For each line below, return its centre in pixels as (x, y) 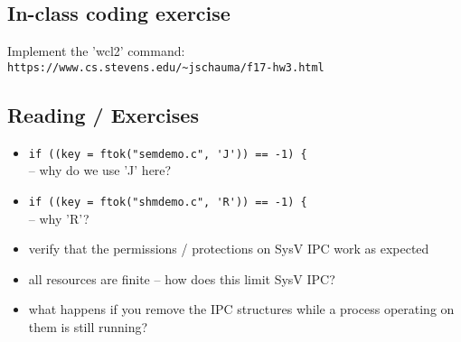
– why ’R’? (59, 218)
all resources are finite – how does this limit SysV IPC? (182, 278)
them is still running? (88, 326)
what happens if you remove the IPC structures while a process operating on (241, 309)
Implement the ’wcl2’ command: (96, 51)
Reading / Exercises (103, 114)
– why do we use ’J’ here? (100, 170)
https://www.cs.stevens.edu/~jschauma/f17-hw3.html (166, 67)
